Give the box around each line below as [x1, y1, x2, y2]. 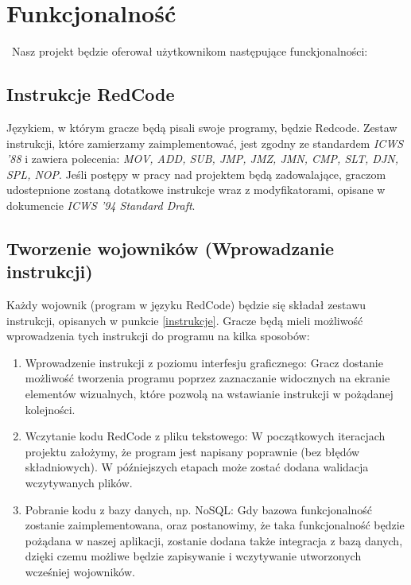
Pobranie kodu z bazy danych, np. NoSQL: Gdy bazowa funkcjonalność [25, 501, 373, 517]
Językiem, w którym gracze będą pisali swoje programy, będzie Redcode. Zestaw [6, 118, 397, 135]
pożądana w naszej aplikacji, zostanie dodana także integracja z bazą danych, [25, 532, 403, 548]
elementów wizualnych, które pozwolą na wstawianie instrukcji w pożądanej [25, 385, 394, 402]
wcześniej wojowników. [25, 563, 135, 579]
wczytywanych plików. [25, 475, 133, 491]
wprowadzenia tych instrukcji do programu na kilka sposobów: [6, 327, 310, 344]
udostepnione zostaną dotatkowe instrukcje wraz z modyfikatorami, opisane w [6, 181, 386, 198]
